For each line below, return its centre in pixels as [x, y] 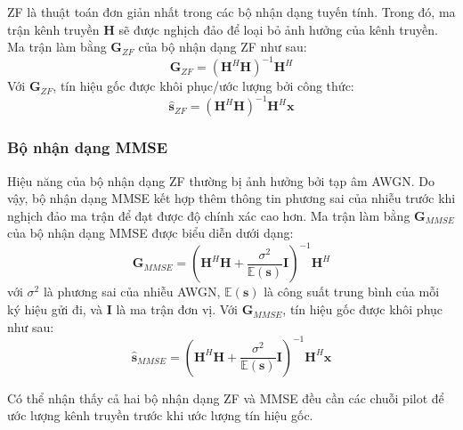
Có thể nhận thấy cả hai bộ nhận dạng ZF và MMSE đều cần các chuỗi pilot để [226, 398]
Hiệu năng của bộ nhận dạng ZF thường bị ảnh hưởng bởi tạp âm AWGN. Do [221, 180]
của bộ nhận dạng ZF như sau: [223, 47]
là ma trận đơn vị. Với [177, 309]
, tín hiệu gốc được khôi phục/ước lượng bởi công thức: [203, 86]
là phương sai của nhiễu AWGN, [132, 292]
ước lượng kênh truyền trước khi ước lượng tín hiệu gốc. [160, 415]
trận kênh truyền [53, 29]
